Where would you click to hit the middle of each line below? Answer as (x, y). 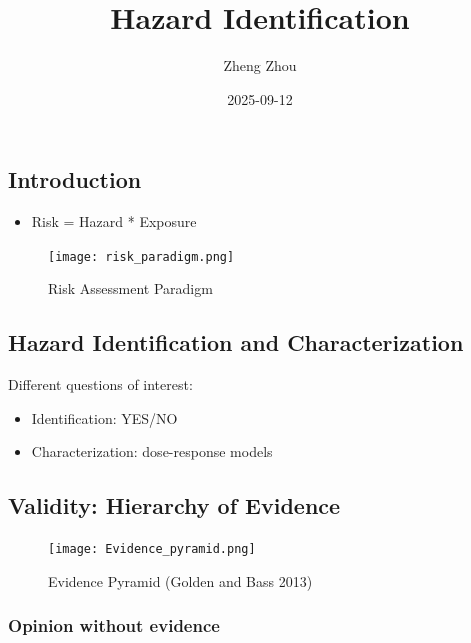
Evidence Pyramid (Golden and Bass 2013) (180, 580)
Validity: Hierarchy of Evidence (174, 505)
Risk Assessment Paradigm (130, 288)
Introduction (75, 179)
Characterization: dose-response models (152, 451)
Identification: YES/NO (104, 417)
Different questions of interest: (100, 384)
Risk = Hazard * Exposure (114, 221)
